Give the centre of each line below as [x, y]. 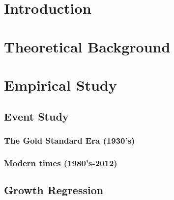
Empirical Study [60, 85]
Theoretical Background [87, 46]
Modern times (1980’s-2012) [61, 162]
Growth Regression [54, 189]
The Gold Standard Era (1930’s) [70, 140]
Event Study [36, 116]
